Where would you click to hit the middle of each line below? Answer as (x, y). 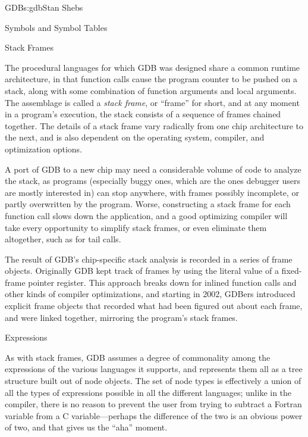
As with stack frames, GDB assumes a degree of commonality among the (138, 357)
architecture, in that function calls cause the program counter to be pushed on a (151, 79)
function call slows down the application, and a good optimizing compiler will (146, 215)
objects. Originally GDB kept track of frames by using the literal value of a (142, 271)
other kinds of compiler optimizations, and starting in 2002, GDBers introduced (150, 294)
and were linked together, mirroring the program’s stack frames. (121, 317)
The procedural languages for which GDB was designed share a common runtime (153, 67)
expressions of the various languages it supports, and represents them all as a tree (154, 369)
